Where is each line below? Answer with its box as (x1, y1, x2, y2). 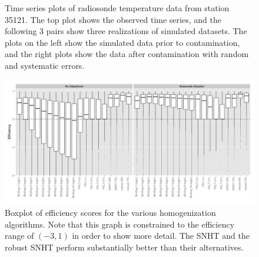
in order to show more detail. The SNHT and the (72, 229, 250, 242)
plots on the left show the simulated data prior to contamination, (5, 36, 240, 48)
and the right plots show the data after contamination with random (5, 48, 249, 60)
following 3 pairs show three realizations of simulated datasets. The (5, 25, 247, 37)
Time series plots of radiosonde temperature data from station (5, 2, 230, 14)
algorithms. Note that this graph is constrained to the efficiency (5, 218, 235, 230)
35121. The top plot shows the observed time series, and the (5, 13, 221, 25)
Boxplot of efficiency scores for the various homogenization (5, 206, 216, 219)
